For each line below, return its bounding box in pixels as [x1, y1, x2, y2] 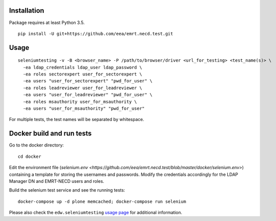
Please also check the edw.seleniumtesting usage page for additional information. [9, 210, 183, 216]
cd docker [18, 153, 41, 159]
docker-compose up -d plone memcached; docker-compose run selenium [18, 198, 186, 204]
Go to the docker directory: [9, 142, 64, 148]
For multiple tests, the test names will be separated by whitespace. [9, 117, 144, 123]
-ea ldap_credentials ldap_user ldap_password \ [23, 64, 142, 70]
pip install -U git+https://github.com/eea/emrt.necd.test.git [18, 31, 173, 36]
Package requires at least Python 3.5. [9, 20, 85, 25]
